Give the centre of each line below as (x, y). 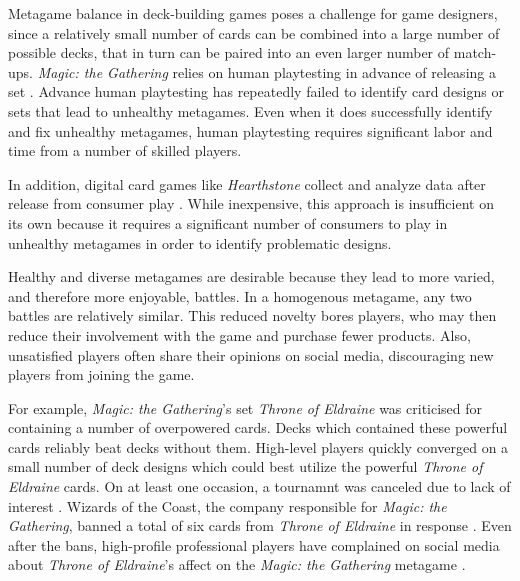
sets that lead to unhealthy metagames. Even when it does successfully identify (250, 110)
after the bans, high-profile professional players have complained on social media (254, 544)
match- (475, 52)
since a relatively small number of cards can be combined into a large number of (254, 32)
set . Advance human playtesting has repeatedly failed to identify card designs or (256, 91)
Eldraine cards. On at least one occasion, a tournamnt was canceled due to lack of (259, 486)
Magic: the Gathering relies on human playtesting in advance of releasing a (266, 71)
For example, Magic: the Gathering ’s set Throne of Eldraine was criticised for (245, 407)
